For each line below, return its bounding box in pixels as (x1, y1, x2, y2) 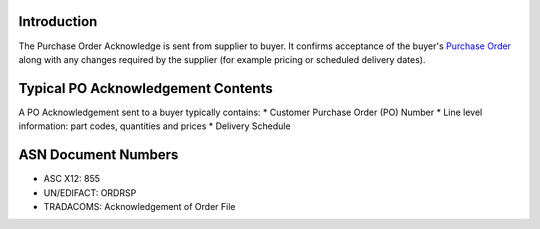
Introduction (18, 13, 98, 30)
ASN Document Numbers (18, 146, 179, 164)
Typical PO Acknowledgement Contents (18, 80, 274, 97)
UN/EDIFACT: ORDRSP (43, 186, 137, 199)
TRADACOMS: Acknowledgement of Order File (43, 200, 236, 212)
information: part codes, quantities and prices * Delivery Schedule (18, 120, 291, 132)
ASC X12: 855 (43, 173, 100, 185)
